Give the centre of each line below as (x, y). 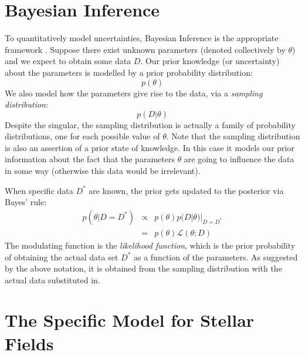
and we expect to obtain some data (68, 61)
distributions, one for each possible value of (82, 136)
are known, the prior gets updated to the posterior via (186, 190)
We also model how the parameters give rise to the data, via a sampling (134, 93)
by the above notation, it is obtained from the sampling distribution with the (143, 268)
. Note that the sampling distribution (233, 136)
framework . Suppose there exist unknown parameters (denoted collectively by (145, 49)
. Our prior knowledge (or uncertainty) (210, 61)
